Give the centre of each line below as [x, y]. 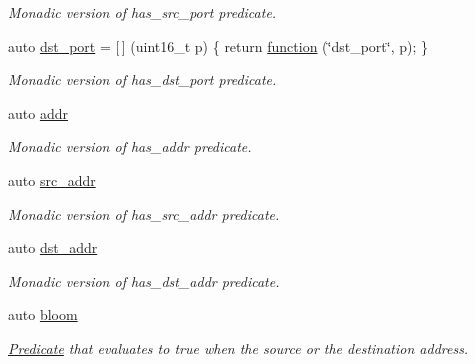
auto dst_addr [53, 247]
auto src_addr [52, 179]
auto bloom [43, 314]
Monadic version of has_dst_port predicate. [142, 79]
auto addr [38, 112]
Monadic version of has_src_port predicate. [142, 12]
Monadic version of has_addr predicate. [130, 146]
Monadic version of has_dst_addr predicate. [144, 280]
